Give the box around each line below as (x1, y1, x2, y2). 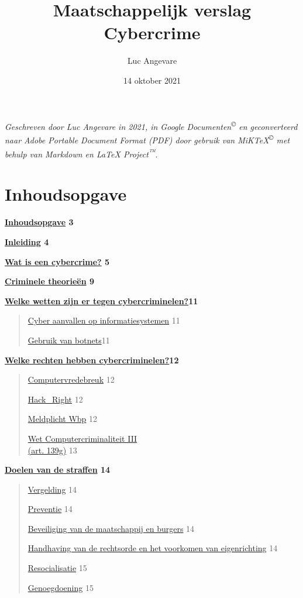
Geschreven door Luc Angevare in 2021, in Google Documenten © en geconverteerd (5, 119, 298, 133)
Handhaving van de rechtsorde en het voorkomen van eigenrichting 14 (27, 542, 278, 554)
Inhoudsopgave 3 (5, 216, 74, 228)
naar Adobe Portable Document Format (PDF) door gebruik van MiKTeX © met (5, 132, 290, 146)
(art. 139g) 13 (27, 444, 77, 456)
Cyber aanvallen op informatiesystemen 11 (27, 314, 180, 327)
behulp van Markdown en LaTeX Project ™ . (5, 146, 158, 160)
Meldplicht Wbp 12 (27, 413, 98, 425)
